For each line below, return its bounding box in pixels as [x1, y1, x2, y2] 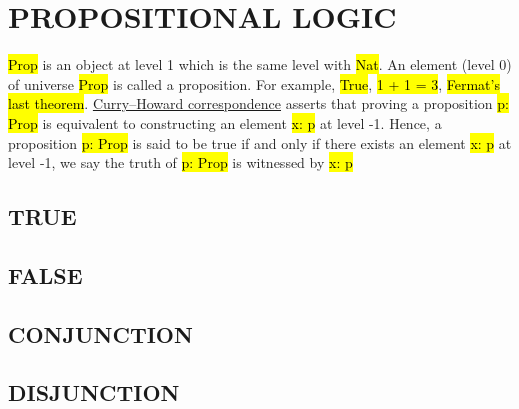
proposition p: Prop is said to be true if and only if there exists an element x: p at [8, 132, 512, 153]
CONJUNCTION [8, 318, 193, 349]
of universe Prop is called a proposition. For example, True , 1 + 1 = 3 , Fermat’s [8, 73, 500, 94]
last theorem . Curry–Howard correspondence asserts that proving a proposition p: [8, 93, 509, 114]
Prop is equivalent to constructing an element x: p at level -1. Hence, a [8, 112, 442, 133]
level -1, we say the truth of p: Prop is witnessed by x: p [8, 152, 353, 173]
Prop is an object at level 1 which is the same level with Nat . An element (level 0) [8, 54, 512, 75]
